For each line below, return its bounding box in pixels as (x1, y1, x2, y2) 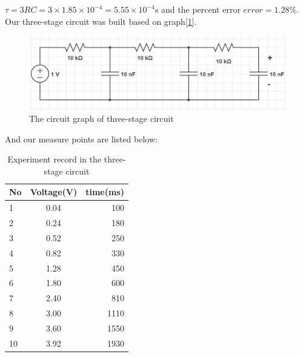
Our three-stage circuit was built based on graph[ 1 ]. (5, 15, 197, 27)
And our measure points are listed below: (5, 132, 158, 145)
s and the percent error (155, 3, 241, 15)
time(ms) (85, 185, 125, 198)
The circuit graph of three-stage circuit (29, 112, 174, 124)
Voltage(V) (30, 185, 78, 198)
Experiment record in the (7, 153, 102, 165)
